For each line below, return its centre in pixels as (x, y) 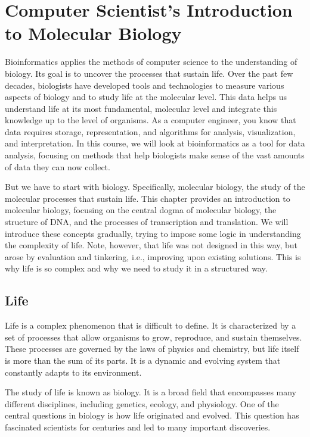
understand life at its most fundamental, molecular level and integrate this (141, 108)
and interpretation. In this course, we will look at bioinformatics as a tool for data (155, 143)
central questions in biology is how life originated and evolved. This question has (152, 415)
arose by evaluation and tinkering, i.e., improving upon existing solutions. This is (153, 256)
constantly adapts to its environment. (73, 372)
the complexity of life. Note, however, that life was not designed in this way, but (151, 245)
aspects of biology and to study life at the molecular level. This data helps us (146, 97)
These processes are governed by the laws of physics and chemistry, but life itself (152, 349)
